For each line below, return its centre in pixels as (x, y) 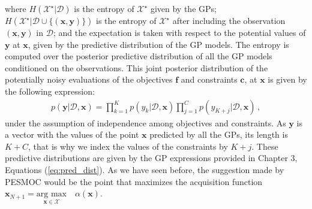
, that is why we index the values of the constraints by (128, 146)
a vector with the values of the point (72, 134)
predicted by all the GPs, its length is (219, 134)
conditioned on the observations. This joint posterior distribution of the (136, 67)
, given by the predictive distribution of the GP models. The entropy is (158, 44)
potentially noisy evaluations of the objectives (89, 79)
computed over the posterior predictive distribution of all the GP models (139, 56)
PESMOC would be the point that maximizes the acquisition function (134, 181)
